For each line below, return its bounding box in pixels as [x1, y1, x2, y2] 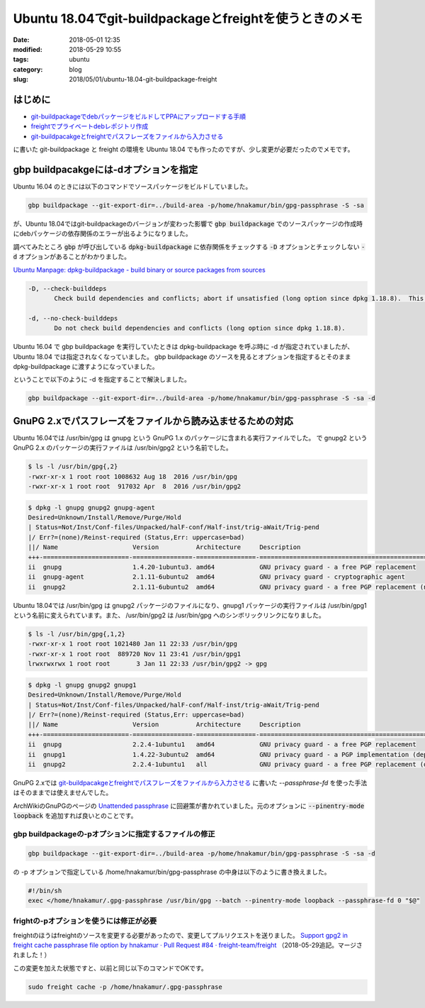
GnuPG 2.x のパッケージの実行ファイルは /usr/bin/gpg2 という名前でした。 [13, 443, 233, 452]
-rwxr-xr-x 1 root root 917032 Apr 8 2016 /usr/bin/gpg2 [28, 482, 242, 490]
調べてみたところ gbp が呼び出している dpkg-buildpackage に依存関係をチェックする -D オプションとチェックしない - [13, 242, 365, 251]
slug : [13, 75, 28, 84]
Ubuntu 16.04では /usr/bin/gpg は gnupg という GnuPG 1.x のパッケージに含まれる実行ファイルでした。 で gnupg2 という [13, 433, 368, 442]
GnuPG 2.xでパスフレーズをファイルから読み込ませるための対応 [13, 415, 293, 427]
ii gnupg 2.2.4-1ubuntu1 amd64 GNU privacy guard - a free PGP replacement [28, 741, 417, 748]
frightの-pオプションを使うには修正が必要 [13, 916, 157, 926]
